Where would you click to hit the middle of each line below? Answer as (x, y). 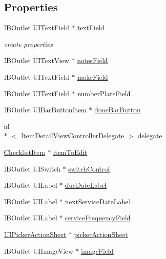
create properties (29, 44)
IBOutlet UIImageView (39, 250)
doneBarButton (117, 110)
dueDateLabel (86, 185)
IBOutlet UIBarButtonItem (45, 110)
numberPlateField (104, 93)
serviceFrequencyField (98, 218)
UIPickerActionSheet (35, 234)
